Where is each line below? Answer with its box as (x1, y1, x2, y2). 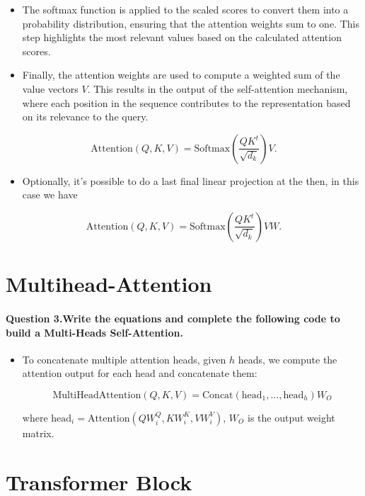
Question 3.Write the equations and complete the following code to (6, 310, 340, 325)
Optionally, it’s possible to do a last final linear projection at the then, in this (22, 173, 359, 188)
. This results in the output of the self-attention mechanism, (87, 81, 348, 96)
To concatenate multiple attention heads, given (22, 351, 226, 366)
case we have (22, 187, 78, 202)
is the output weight (248, 410, 335, 424)
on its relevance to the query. (22, 109, 149, 124)
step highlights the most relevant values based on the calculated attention (22, 30, 342, 45)
